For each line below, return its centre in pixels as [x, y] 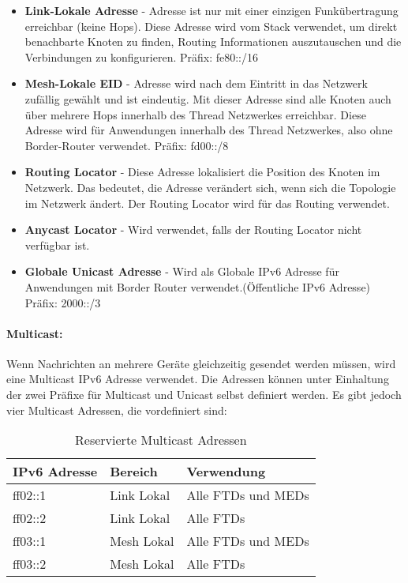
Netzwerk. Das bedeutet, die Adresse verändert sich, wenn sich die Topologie [210, 187]
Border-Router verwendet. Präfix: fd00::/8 [127, 145]
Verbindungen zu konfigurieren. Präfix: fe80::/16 [141, 56]
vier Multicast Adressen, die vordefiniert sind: [117, 410]
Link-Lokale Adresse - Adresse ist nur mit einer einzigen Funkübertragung [211, 10]
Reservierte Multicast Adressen [161, 440]
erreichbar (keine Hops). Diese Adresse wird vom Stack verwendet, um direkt [211, 26]
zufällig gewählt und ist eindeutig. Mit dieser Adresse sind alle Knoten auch [208, 98]
